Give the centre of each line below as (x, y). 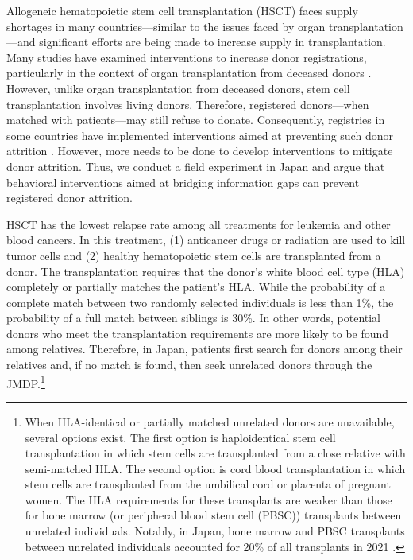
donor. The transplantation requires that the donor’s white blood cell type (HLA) (206, 271)
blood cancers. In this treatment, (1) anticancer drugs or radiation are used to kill (206, 240)
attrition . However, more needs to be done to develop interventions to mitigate (200, 151)
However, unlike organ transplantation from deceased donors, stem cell (178, 88)
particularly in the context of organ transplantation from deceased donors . (189, 73)
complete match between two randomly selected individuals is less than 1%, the (200, 302)
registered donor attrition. (69, 198)
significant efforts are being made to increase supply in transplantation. (212, 42)
